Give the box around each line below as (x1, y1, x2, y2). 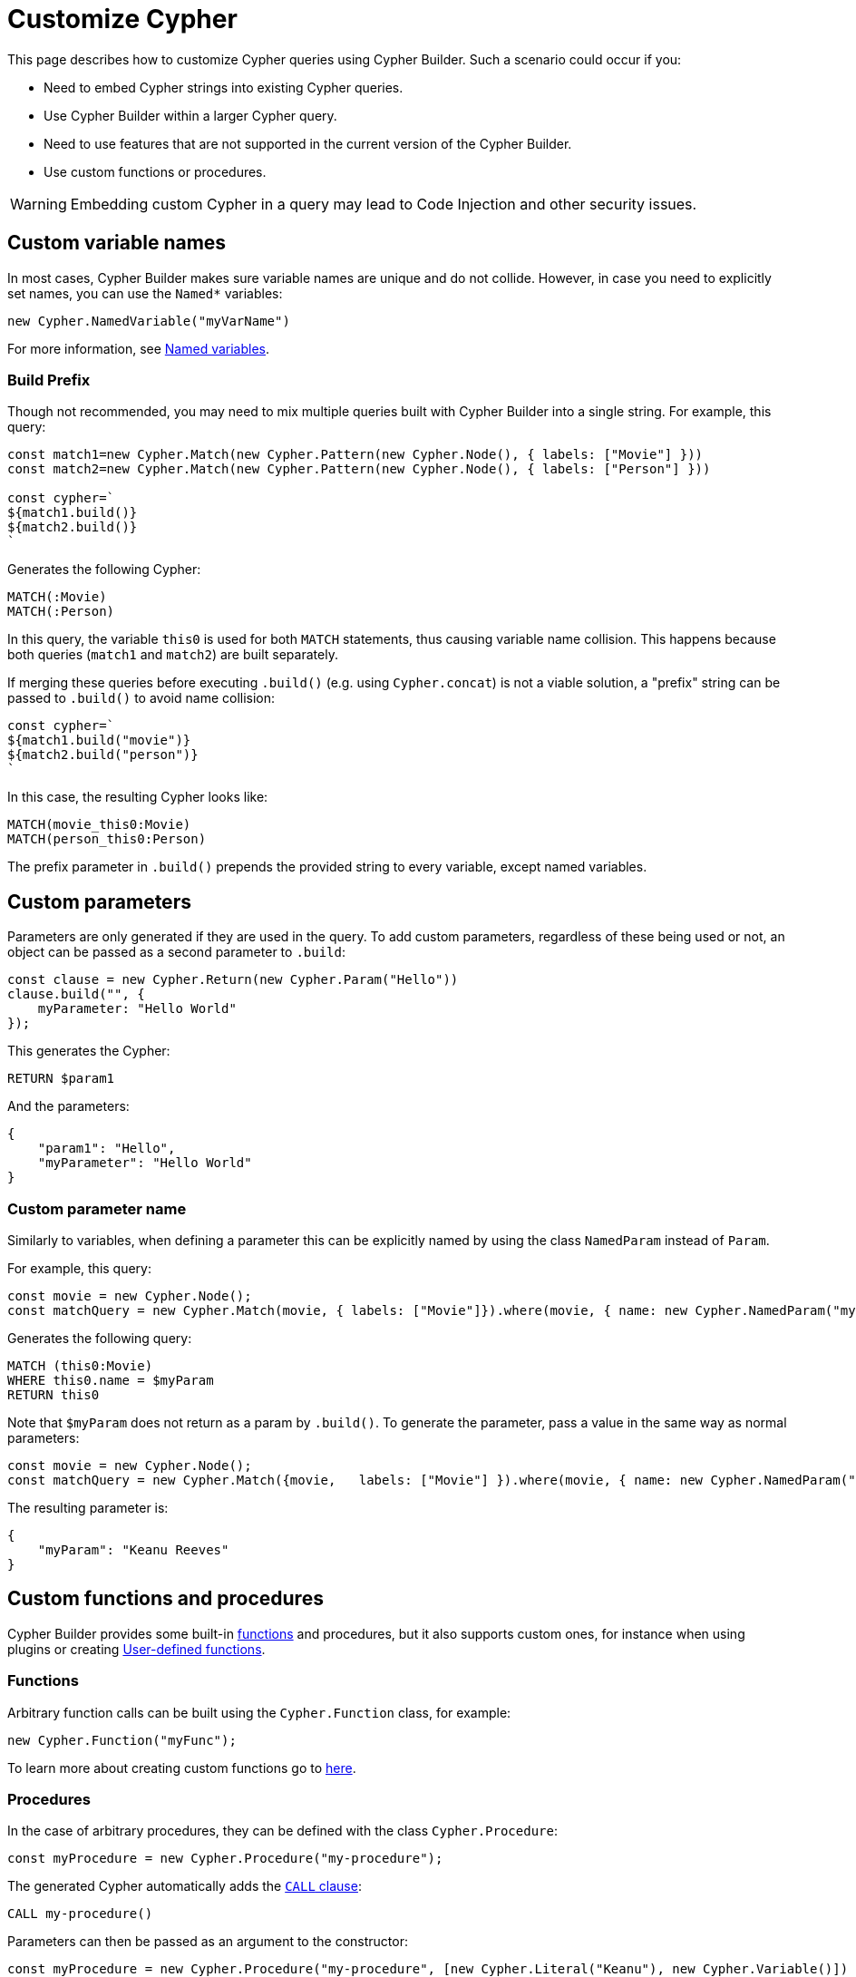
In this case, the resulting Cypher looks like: (7, 789, 268, 805)
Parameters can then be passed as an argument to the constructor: (7, 1933, 408, 1950)
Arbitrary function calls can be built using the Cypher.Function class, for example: (7, 1704, 511, 1720)
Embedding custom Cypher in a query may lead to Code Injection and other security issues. (70, 194, 697, 213)
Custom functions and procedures (7, 1587, 324, 1611)
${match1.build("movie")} (7, 733, 191, 748)
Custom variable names (7, 231, 227, 255)
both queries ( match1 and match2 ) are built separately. (7, 647, 338, 663)
